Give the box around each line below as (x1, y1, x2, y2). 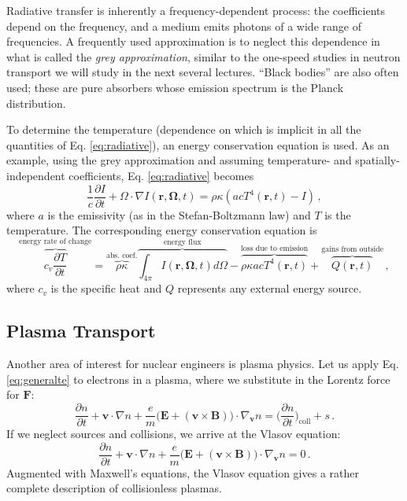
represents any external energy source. (177, 280, 362, 297)
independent (6, 167, 65, 183)
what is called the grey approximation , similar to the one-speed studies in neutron (6, 48, 401, 64)
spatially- (355, 152, 400, 168)
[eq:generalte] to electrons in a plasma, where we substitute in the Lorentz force (6, 370, 390, 387)
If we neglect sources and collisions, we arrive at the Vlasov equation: (6, 425, 341, 442)
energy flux (163, 238, 202, 246)
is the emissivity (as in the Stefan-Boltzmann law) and (47, 206, 311, 223)
